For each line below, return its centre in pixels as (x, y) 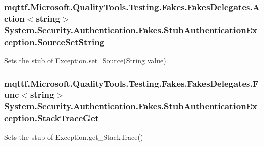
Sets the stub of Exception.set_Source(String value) (85, 60)
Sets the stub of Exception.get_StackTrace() (74, 137)
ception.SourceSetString (54, 41)
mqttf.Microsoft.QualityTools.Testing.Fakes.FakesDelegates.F (131, 83)
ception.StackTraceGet (51, 118)
